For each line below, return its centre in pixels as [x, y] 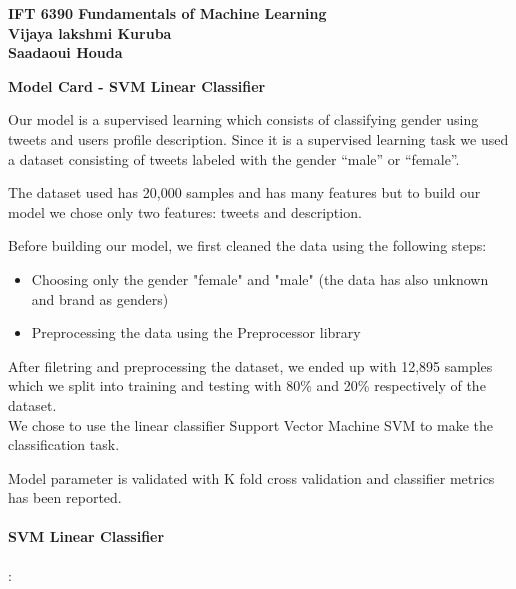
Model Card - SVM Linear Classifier [137, 85]
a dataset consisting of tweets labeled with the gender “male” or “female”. [234, 158]
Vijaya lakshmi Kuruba [90, 32]
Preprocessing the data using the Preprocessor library [196, 332]
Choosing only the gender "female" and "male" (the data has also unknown [260, 278]
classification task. [64, 444]
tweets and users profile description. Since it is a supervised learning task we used [258, 138]
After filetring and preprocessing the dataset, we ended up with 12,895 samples [250, 365]
